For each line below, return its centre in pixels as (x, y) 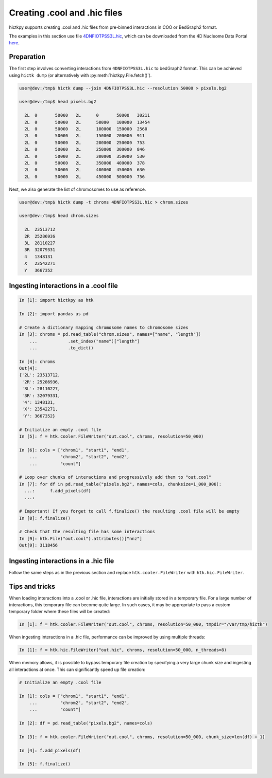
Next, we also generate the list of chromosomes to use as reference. (77, 189)
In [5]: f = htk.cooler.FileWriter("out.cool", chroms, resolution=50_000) (111, 436)
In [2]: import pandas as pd (54, 314)
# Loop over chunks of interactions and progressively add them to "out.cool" (115, 477)
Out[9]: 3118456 (39, 545)
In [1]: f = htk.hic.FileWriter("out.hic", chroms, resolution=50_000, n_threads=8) (123, 650)
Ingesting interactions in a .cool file (63, 285)
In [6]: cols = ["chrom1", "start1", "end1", (74, 450)
